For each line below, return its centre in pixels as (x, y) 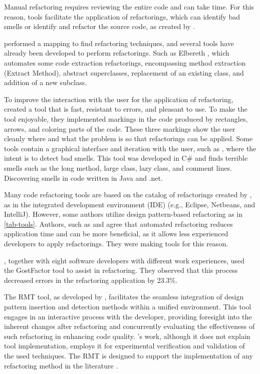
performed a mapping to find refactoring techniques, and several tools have (119, 43)
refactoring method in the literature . (61, 365)
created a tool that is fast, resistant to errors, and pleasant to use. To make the (126, 109)
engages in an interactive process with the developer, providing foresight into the (128, 316)
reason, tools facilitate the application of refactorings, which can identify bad (122, 16)
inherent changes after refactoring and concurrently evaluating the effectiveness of (129, 326)
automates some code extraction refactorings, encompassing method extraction (125, 62)
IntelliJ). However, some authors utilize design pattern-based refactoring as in (123, 214)
